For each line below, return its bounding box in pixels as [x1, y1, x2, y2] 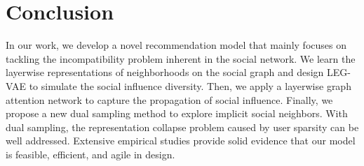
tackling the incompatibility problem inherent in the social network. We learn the [6, 51, 356, 66]
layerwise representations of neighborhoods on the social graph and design [6, 65, 324, 80]
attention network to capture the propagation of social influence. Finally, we [6, 92, 333, 107]
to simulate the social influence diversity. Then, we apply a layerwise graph [29, 78, 351, 93]
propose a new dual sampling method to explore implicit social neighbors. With [6, 106, 348, 121]
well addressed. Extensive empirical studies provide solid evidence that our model [6, 133, 356, 148]
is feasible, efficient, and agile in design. [6, 146, 175, 161]
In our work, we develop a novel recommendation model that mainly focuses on [6, 38, 346, 52]
